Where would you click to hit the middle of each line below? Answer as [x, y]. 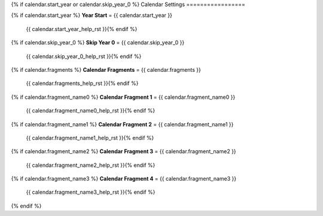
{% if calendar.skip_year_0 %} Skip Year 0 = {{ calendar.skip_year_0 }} [98, 42]
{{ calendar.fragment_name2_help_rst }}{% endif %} [91, 165]
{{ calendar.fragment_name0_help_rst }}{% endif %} [91, 111]
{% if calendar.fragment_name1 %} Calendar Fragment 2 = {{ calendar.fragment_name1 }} [122, 124]
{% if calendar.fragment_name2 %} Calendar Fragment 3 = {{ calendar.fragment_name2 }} [124, 151]
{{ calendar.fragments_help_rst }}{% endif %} [82, 83]
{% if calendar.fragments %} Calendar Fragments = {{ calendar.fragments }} [106, 69]
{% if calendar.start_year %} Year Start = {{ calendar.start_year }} [92, 16]
